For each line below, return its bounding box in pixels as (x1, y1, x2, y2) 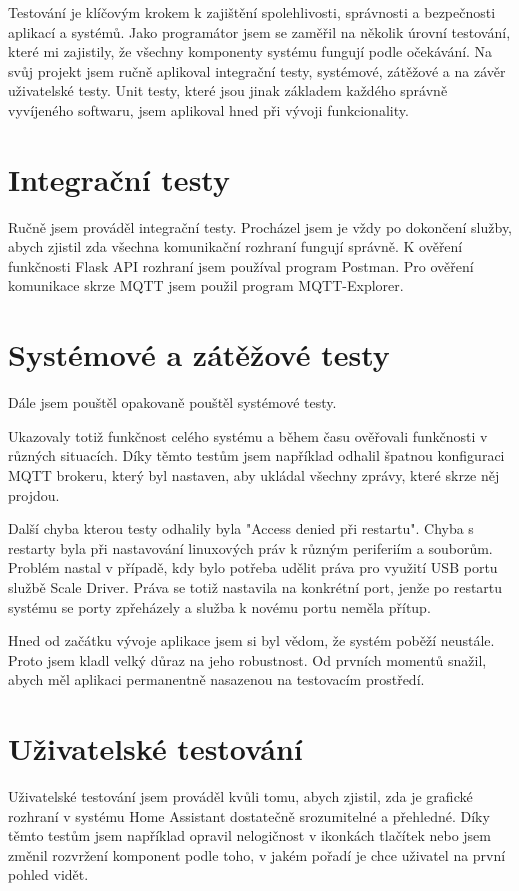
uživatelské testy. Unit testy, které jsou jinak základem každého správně (8, 80, 448, 101)
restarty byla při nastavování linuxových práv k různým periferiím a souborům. (8, 537, 493, 558)
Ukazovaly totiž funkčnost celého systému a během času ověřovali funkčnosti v (8, 425, 488, 446)
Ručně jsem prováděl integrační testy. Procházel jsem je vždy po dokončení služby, (8, 216, 513, 237)
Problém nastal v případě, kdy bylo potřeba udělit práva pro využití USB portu (8, 557, 498, 578)
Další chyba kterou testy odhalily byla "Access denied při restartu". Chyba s (8, 518, 474, 539)
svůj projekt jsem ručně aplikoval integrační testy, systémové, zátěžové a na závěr (8, 60, 506, 81)
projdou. (8, 484, 60, 505)
